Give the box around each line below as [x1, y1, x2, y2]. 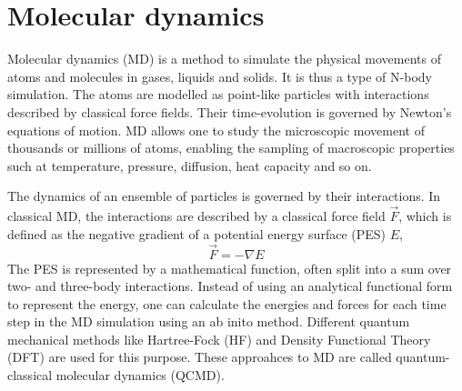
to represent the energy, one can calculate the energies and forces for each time [7, 294, 447, 313]
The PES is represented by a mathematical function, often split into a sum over [7, 258, 452, 277]
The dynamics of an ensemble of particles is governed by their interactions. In [7, 186, 441, 206]
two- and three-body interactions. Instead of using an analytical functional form [7, 276, 453, 296]
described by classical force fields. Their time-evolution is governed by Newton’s [7, 102, 452, 121]
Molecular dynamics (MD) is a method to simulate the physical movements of [7, 49, 441, 68]
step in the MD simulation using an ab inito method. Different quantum [7, 312, 410, 331]
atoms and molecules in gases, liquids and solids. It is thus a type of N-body [7, 66, 432, 85]
